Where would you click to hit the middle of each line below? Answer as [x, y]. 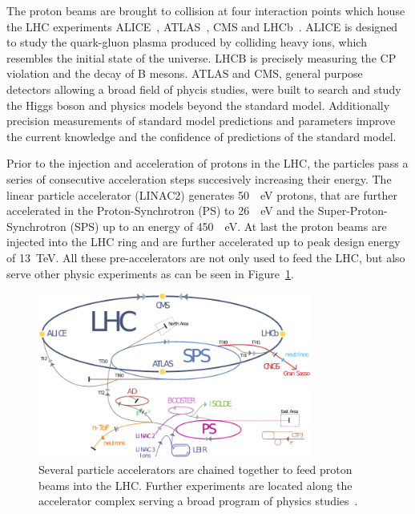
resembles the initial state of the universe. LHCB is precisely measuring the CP [201, 57]
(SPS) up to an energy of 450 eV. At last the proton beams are [228, 226]
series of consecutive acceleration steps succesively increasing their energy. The [199, 178]
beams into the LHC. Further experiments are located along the [195, 485]
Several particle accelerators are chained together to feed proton [195, 469]
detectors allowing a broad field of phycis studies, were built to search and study [204, 89]
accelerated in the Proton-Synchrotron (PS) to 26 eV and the [161, 210]
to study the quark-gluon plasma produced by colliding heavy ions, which [187, 42]
